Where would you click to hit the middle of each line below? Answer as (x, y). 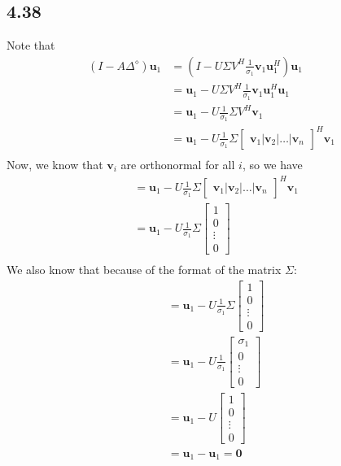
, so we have (272, 164)
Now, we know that (55, 164)
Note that (31, 45)
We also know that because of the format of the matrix (144, 270)
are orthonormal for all (178, 164)
